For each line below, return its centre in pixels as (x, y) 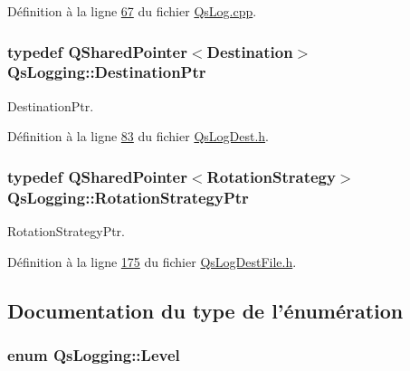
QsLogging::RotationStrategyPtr (128, 197)
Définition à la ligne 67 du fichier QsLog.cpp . (132, 11)
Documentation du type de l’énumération (205, 310)
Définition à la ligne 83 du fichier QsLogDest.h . (138, 136)
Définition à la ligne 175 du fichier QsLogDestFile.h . (152, 261)
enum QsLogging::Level (94, 354)
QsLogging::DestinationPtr (107, 72)
